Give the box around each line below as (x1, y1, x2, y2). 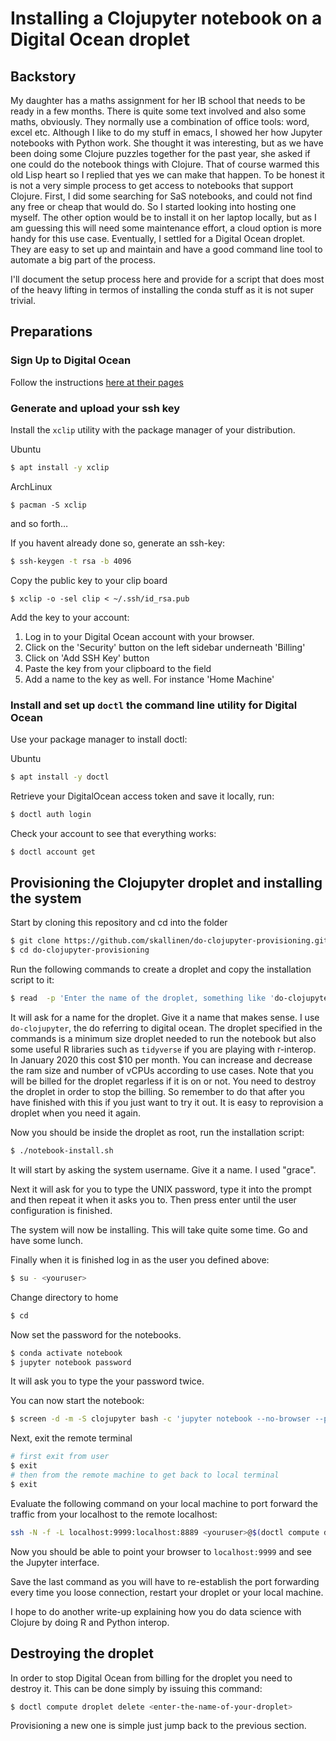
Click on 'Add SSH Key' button (24, 652, 150, 664)
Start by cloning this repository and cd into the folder (10, 917, 228, 929)
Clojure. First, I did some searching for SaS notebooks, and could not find (10, 190, 313, 202)
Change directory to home (10, 1291, 119, 1303)
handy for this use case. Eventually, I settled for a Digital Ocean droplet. (10, 233, 306, 244)
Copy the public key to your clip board (10, 574, 168, 586)
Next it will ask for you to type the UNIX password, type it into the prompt (10, 1183, 312, 1195)
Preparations (10, 323, 93, 341)
